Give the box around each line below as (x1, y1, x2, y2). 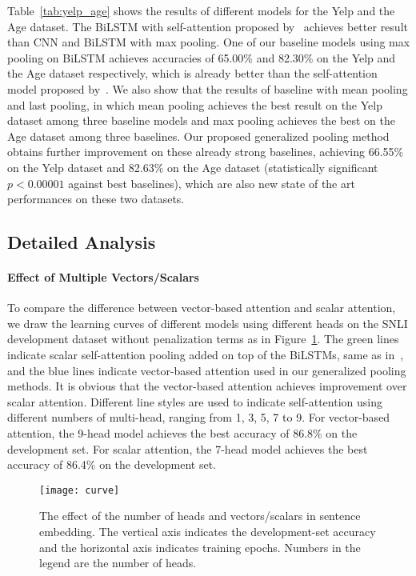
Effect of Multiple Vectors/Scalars (7, 269, 199, 286)
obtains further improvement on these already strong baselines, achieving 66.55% (7, 143, 404, 160)
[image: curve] (39, 484, 120, 496)
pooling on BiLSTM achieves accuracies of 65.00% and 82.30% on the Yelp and (7, 49, 396, 66)
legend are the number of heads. (39, 554, 197, 571)
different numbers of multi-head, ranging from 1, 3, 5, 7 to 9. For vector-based (7, 409, 390, 426)
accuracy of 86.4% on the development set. (7, 456, 217, 473)
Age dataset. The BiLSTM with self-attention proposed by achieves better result (7, 18, 408, 34)
